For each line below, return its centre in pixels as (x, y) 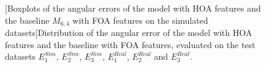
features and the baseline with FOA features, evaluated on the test (130, 44)
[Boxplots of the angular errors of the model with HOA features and (133, 8)
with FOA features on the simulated (140, 20)
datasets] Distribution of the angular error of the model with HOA (129, 33)
